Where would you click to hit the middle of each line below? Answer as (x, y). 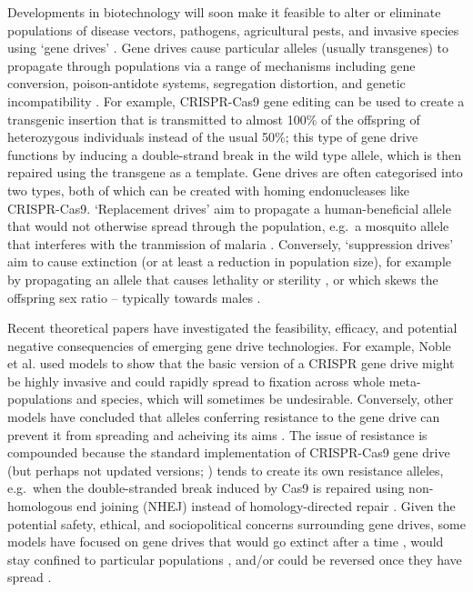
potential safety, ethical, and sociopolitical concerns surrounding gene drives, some (236, 523)
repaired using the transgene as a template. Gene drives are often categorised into (235, 172)
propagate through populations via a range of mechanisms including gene (211, 65)
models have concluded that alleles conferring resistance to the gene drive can (224, 417)
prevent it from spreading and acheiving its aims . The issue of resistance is (217, 434)
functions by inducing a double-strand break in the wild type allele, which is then (234, 154)
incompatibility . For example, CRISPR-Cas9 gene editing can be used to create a (236, 100)
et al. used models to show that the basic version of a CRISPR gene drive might (231, 363)
